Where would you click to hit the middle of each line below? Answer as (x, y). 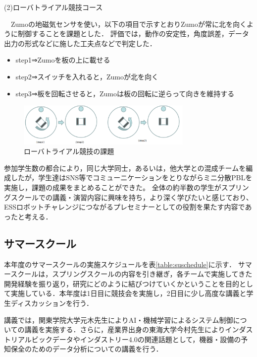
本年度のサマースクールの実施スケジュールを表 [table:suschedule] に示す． (120, 264)
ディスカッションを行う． (52, 303)
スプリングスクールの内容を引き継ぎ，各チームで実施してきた (152, 274)
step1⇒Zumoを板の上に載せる (63, 60)
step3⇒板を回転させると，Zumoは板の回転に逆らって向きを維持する (125, 93)
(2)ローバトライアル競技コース (53, 7)
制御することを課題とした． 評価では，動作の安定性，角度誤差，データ (133, 34)
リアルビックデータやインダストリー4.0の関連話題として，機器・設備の (126, 339)
